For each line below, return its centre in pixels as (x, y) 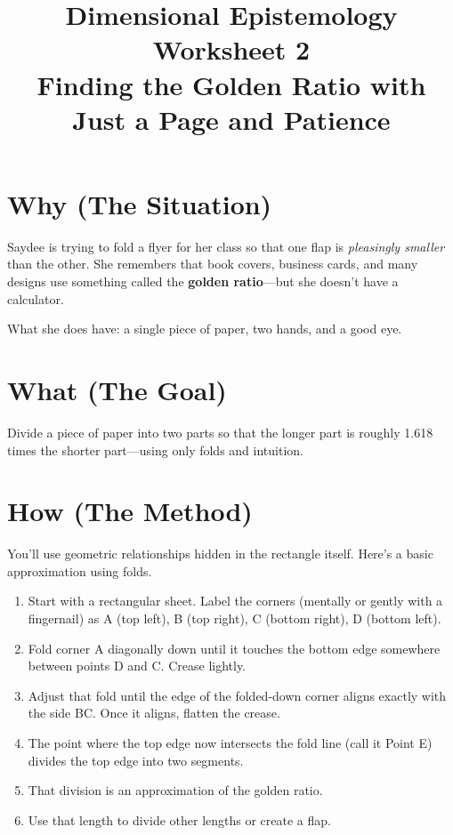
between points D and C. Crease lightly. (137, 666)
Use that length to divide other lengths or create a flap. (179, 819)
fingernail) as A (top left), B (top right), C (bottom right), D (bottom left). (235, 618)
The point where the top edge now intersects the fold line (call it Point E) (230, 743)
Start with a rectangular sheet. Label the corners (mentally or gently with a (235, 601)
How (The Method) (130, 511)
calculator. (36, 298)
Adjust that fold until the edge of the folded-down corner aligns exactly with (237, 695)
